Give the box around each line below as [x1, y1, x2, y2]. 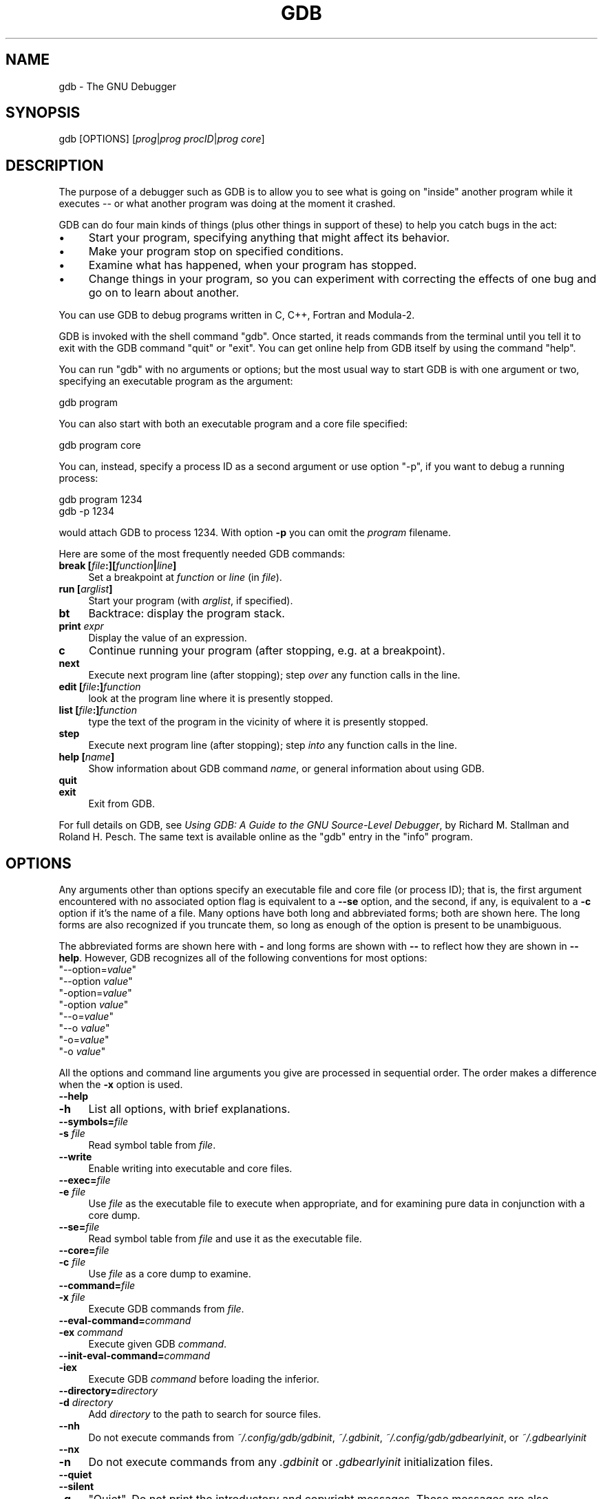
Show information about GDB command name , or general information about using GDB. [88, 763, 485, 775]
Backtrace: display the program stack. [88, 606, 285, 621]
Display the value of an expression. [88, 632, 247, 644]
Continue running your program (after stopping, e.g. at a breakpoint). [89, 644, 445, 658]
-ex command [59, 1326, 123, 1339]
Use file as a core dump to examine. [88, 1268, 251, 1280]
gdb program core [59, 439, 141, 451]
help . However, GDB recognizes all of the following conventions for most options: [59, 952, 427, 964]
